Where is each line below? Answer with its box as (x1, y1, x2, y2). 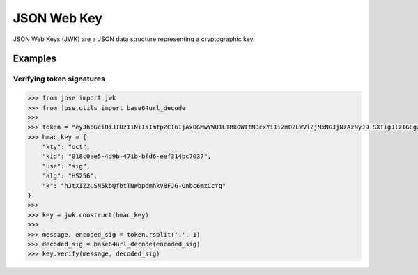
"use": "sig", (42, 162, 91, 170)
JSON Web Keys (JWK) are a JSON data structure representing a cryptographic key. (13, 35, 256, 43)
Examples (13, 53, 57, 65)
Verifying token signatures (13, 74, 106, 84)
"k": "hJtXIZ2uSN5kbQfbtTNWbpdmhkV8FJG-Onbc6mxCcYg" (42, 182, 226, 189)
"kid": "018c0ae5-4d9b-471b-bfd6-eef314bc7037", (42, 152, 212, 160)
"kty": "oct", (42, 143, 91, 151)
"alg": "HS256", (42, 172, 98, 180)
